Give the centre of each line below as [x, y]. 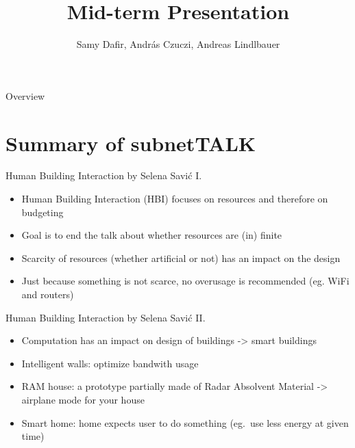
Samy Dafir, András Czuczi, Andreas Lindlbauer [178, 44]
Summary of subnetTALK [131, 143]
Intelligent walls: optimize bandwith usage [110, 363]
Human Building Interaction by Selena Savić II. [106, 317]
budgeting [42, 212]
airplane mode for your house [83, 399]
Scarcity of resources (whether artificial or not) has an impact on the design [181, 258]
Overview [25, 95]
